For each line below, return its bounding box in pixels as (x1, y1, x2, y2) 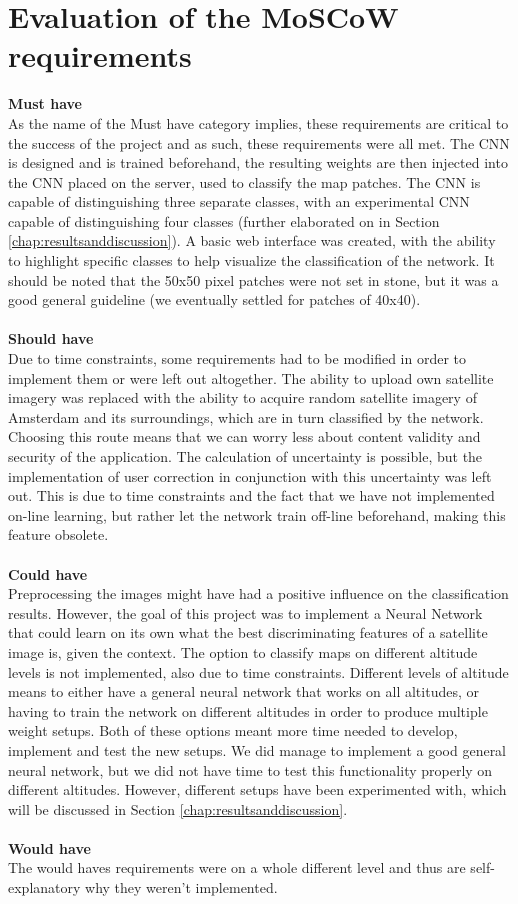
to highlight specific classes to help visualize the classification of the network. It (8, 250, 495, 271)
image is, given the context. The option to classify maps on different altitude (8, 641, 478, 662)
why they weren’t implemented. (85, 877, 278, 898)
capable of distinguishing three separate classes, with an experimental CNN (8, 191, 470, 212)
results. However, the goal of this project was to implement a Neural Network (8, 602, 483, 623)
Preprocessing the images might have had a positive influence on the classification (8, 583, 509, 604)
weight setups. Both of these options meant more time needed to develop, (8, 720, 458, 741)
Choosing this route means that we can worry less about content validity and (8, 426, 481, 447)
